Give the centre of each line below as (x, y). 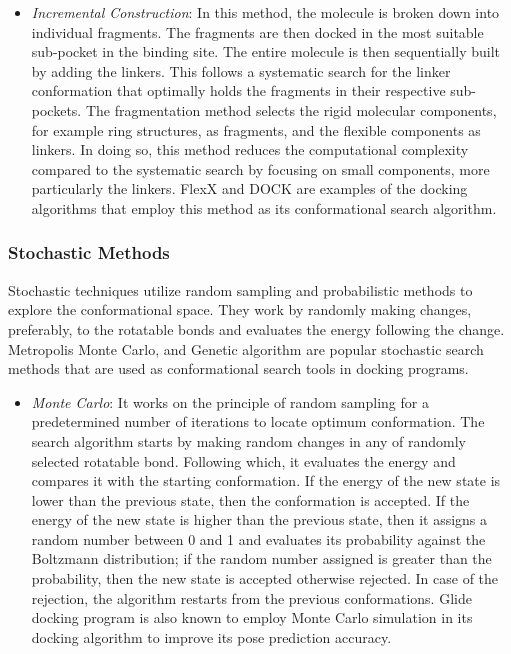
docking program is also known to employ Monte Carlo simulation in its (252, 617)
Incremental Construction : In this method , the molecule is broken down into (265, 12)
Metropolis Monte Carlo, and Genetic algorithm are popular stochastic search (246, 348)
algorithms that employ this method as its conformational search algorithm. (264, 207)
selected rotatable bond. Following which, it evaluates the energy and (243, 460)
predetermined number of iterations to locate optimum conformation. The (258, 421)
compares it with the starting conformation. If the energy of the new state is (266, 480)
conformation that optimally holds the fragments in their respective (238, 90)
